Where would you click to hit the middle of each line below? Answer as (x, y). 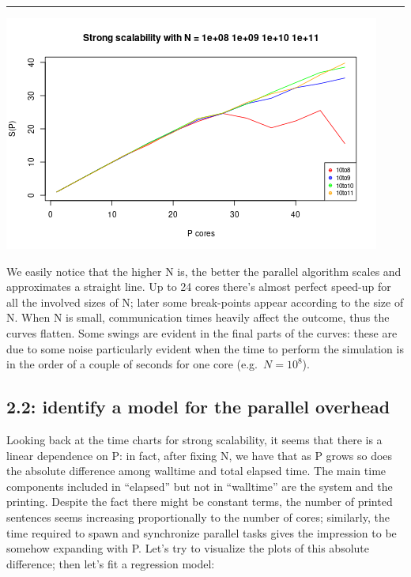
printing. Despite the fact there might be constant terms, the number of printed (200, 502)
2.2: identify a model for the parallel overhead (198, 407)
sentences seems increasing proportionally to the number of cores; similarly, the (198, 517)
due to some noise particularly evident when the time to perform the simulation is (205, 348)
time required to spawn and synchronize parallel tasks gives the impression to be (202, 532)
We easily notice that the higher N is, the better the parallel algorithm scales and (204, 271)
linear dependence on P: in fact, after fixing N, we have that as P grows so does (200, 455)
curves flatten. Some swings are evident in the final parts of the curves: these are (202, 332)
